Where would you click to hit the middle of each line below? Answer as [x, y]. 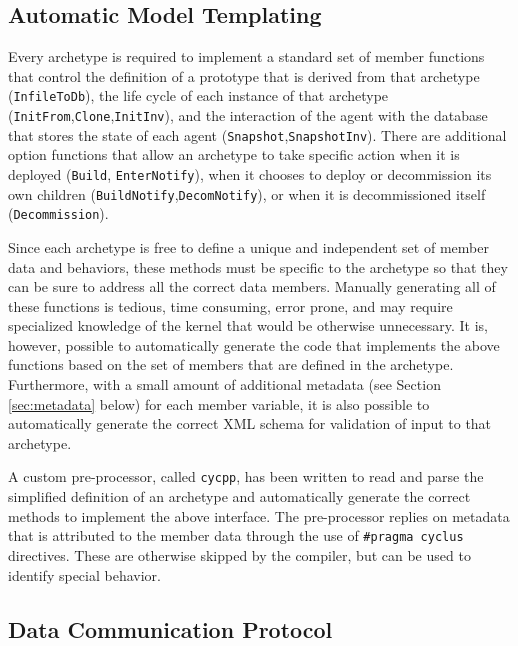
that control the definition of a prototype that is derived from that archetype [244, 75]
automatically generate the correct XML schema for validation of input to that [250, 423]
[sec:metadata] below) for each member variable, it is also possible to [219, 403]
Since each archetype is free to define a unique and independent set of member [248, 246]
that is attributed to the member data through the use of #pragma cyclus [236, 535]
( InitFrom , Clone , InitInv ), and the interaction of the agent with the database [248, 115]
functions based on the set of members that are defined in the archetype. [231, 364]
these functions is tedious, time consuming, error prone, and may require [230, 305]
